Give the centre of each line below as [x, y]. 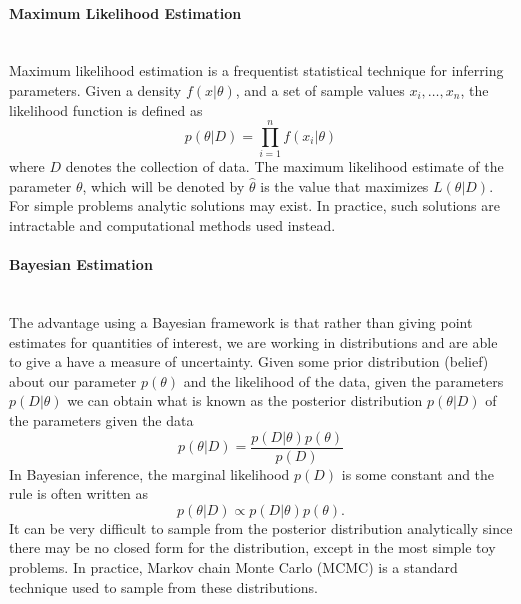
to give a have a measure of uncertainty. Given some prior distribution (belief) [249, 361]
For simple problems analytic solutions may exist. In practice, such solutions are [254, 205]
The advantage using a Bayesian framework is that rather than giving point [241, 322]
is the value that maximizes [344, 185]
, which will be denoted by [163, 185]
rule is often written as [79, 493]
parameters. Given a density [95, 89]
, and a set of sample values [320, 89]
